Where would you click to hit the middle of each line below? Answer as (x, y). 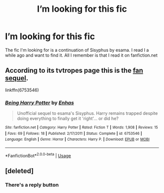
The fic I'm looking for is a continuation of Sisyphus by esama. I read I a (77, 50)
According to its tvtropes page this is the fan (74, 71)
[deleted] (20, 171)
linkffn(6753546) (22, 90)
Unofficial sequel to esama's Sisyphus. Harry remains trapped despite (87, 113)
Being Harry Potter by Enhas (40, 103)
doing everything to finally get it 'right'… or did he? (68, 119)
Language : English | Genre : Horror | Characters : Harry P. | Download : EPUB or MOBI (77, 139)
